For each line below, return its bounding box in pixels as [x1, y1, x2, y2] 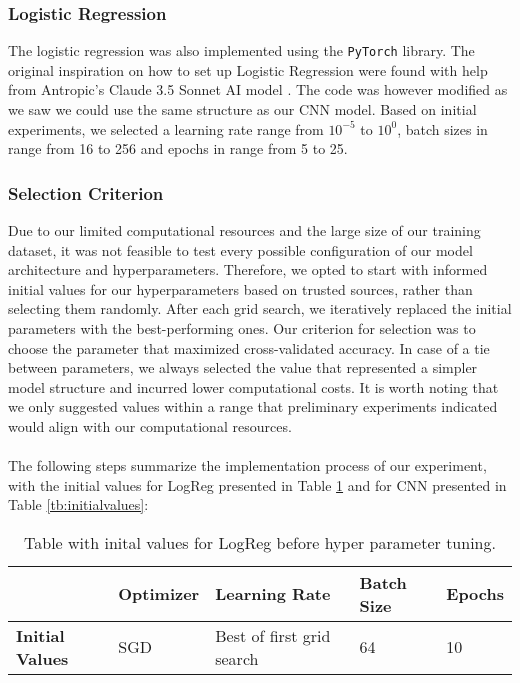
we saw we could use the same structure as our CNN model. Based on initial [8, 99, 477, 120]
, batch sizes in [397, 118, 488, 139]
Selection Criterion [8, 180, 164, 205]
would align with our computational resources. [8, 416, 292, 436]
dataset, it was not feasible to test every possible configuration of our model [8, 239, 473, 260]
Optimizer [118, 582, 200, 606]
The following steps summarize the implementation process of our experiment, [8, 455, 487, 476]
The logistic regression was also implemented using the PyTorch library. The [8, 40, 475, 61]
